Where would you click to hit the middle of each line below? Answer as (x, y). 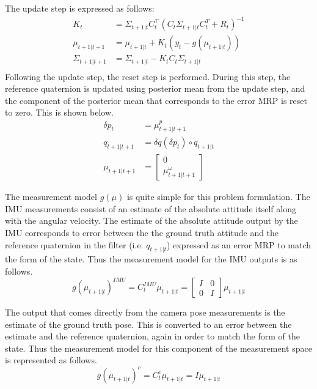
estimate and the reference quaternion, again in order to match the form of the (152, 336)
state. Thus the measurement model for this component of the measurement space (158, 348)
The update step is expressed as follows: (80, 8)
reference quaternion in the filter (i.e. (74, 244)
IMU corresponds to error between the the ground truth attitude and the (142, 232)
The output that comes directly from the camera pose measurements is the (145, 312)
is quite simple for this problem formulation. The (218, 197)
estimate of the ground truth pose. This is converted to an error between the (148, 324)
